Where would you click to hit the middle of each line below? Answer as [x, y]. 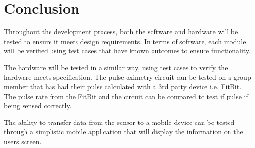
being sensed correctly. [38, 106]
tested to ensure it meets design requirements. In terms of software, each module [125, 41]
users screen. [23, 141]
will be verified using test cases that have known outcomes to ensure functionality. [127, 51]
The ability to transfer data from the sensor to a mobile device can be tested [119, 122]
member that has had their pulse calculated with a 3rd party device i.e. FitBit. [123, 86]
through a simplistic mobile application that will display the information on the [124, 132]
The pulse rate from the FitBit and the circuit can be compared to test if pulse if [126, 96]
